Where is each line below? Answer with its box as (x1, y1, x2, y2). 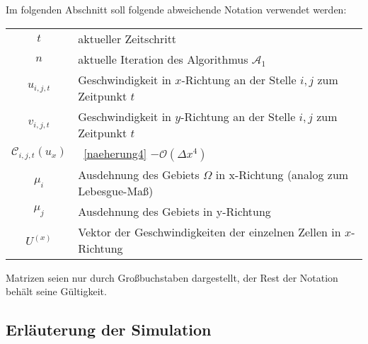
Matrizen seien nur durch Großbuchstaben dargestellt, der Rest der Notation (6, 270, 338, 285)
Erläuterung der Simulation (6, 319, 212, 340)
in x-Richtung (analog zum (215, 166, 349, 183)
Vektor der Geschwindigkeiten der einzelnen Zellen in (78, 223, 341, 240)
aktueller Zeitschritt (78, 30, 177, 47)
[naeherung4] (84, 144, 147, 161)
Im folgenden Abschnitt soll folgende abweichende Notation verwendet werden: (6, 2, 347, 16)
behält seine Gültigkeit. (6, 284, 107, 299)
